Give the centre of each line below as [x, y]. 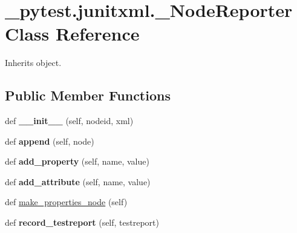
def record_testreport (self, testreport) [82, 222]
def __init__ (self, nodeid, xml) [69, 121]
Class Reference [72, 34]
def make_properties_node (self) [66, 202]
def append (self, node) [50, 141]
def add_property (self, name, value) [77, 161]
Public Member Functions [88, 95]
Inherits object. [33, 63]
